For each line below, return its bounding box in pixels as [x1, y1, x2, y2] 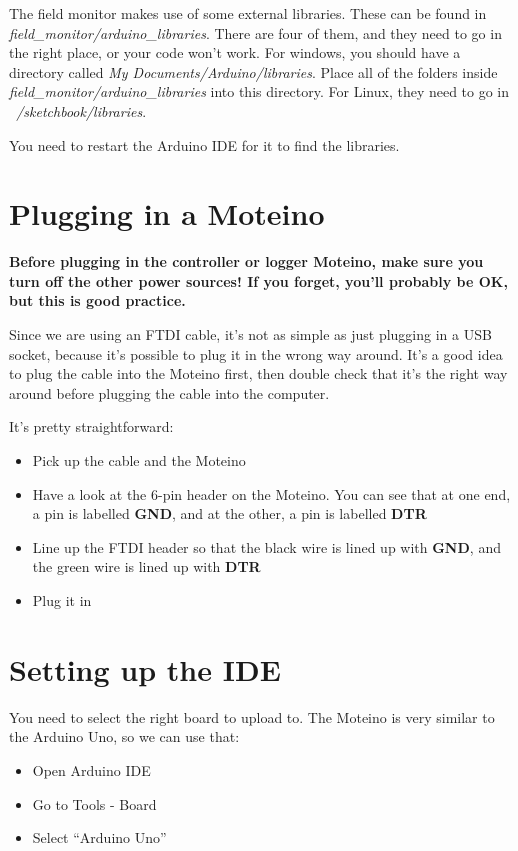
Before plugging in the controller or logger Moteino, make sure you [9, 251, 484, 272]
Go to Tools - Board [32, 793, 157, 814]
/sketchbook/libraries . [16, 100, 147, 121]
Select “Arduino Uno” [32, 827, 167, 848]
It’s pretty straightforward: [9, 416, 174, 437]
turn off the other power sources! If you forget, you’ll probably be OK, [9, 270, 508, 291]
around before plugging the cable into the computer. [9, 382, 330, 403]
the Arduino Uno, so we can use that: [9, 726, 240, 747]
